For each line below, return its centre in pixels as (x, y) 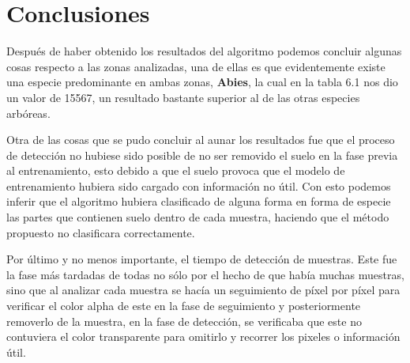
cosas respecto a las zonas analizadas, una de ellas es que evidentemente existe (196, 66)
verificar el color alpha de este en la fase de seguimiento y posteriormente (184, 306)
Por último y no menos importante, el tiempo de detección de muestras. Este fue (202, 259)
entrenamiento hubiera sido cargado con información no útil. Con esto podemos (199, 185)
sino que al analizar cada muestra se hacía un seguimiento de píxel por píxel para (203, 290)
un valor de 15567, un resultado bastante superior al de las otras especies (183, 97)
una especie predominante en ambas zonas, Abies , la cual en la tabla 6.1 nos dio (202, 82)
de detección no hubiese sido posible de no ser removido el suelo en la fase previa (202, 155)
